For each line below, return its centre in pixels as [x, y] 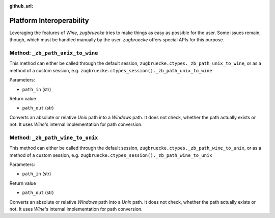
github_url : [21, 6]
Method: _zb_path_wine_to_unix [54, 138]
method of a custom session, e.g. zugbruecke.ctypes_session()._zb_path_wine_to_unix [111, 155]
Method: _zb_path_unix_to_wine [54, 53]
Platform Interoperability [49, 20]
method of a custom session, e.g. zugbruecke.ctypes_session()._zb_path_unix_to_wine [111, 70]
